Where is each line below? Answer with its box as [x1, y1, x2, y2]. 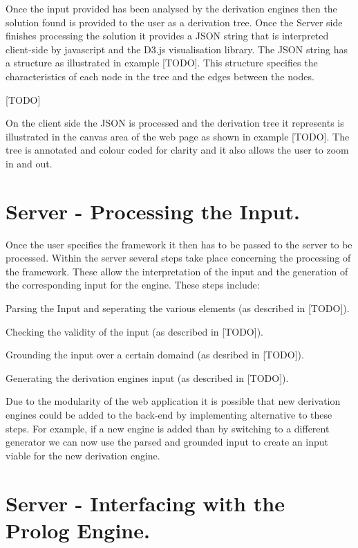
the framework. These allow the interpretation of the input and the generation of [6, 264, 348, 278]
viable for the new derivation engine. [6, 448, 160, 462]
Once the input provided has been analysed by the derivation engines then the [6, 1, 337, 15]
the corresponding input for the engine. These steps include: [6, 277, 260, 292]
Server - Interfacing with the [6, 488, 285, 517]
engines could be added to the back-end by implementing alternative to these [6, 408, 332, 421]
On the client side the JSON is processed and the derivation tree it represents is [6, 116, 344, 130]
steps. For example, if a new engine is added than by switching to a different [6, 421, 330, 435]
